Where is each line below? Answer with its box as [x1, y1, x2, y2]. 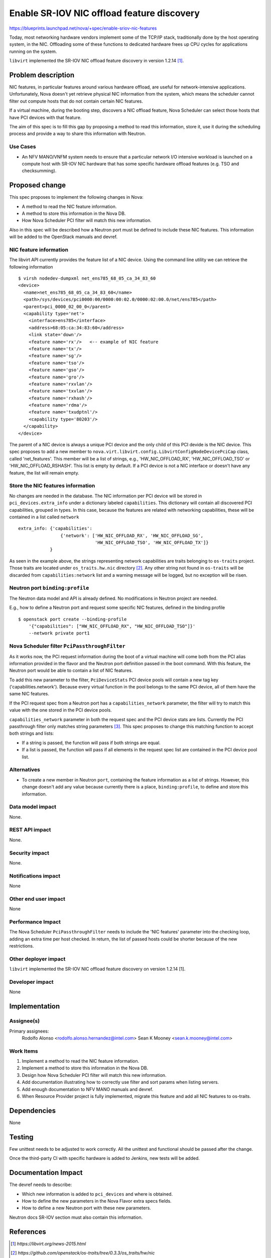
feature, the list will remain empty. [9, 469, 80, 476]
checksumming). [22, 168, 57, 174]
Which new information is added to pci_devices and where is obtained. [22, 1191, 173, 1197]
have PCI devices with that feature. [9, 114, 82, 120]
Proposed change [9, 181, 66, 190]
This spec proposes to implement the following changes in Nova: [9, 194, 144, 200]
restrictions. [9, 943, 35, 949]
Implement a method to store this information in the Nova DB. [22, 1065, 149, 1071]
